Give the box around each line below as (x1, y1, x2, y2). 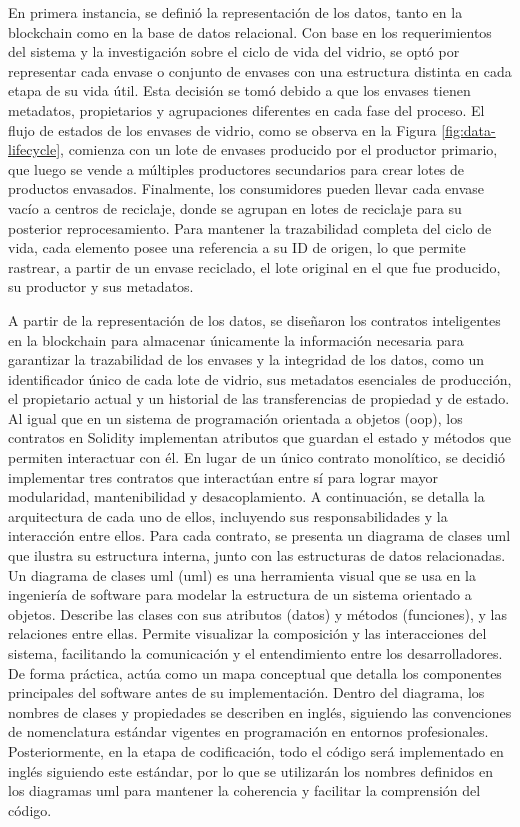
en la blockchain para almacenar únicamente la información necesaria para (8, 329, 464, 350)
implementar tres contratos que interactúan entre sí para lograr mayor (8, 466, 438, 487)
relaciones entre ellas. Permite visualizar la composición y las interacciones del (8, 623, 487, 644)
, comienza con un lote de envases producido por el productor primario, (60, 139, 498, 160)
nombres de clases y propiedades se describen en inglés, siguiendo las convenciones (8, 701, 512, 722)
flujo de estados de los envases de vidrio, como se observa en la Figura (8, 119, 437, 140)
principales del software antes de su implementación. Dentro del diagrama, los (8, 682, 485, 703)
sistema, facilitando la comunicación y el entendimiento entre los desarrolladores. (8, 643, 503, 663)
